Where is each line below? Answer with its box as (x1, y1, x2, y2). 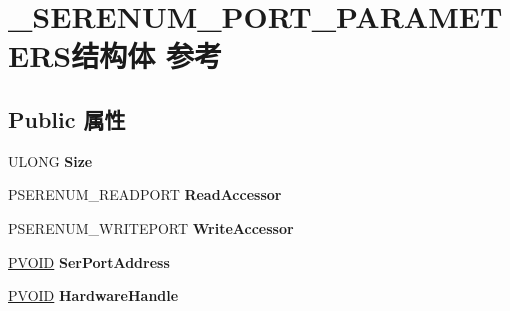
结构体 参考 (71, 35, 222, 76)
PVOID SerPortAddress (8, 251, 170, 272)
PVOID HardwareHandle (8, 285, 179, 306)
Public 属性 (8, 103, 126, 134)
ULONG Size (8, 150, 93, 171)
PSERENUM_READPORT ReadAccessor (8, 184, 282, 205)
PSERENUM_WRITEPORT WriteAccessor (8, 217, 294, 238)
